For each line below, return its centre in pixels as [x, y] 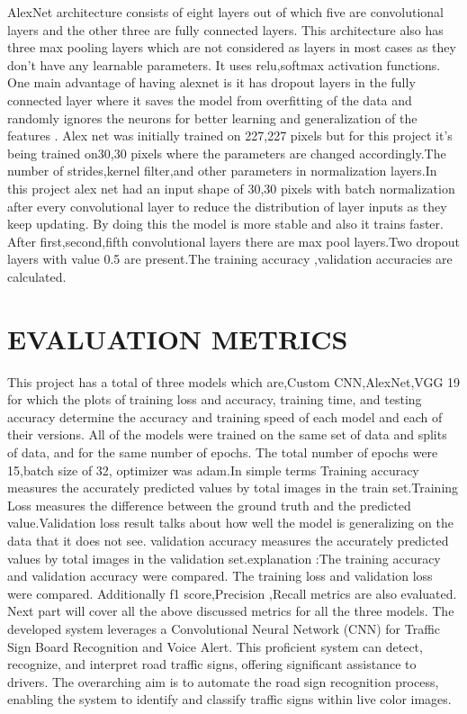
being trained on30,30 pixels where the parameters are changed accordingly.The [227, 153]
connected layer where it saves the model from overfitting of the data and [210, 99]
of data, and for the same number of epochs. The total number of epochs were [223, 452]
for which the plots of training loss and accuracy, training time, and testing [215, 399]
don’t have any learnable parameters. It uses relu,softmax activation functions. [224, 64]
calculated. [37, 276]
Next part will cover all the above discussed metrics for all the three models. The [231, 611]
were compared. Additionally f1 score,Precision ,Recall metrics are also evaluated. [232, 593]
